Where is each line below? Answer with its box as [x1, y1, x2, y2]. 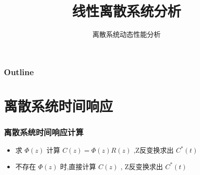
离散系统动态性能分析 [92, 29, 161, 39]
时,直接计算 [60, 161, 96, 171]
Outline [4, 65, 34, 78]
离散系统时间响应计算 [4, 126, 84, 138]
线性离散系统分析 [72, 1, 181, 21]
